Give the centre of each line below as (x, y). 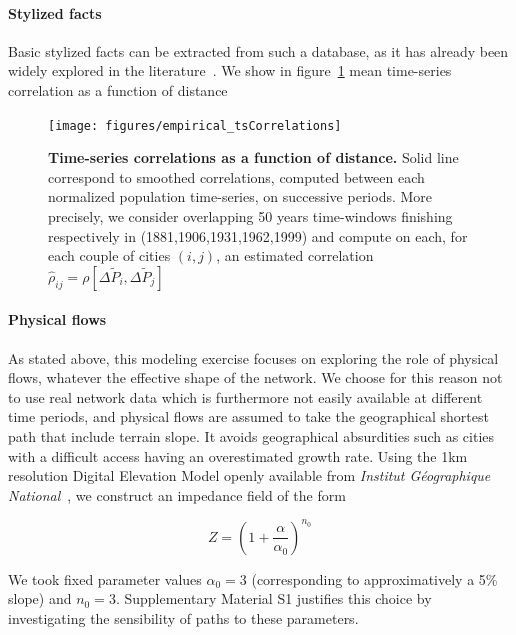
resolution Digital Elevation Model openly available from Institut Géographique (249, 475)
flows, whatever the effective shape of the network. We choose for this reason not (255, 377)
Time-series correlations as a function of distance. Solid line (253, 157)
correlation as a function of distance (118, 89)
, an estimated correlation (295, 255)
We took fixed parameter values (105, 578)
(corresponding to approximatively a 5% (374, 578)
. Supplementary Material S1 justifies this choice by (273, 598)
